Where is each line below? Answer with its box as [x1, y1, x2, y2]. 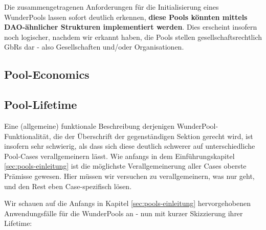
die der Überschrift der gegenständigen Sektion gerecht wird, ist [53, 130, 253, 141]
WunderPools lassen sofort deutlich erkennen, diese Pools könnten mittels [4, 11, 248, 22]
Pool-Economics [4, 66, 90, 82]
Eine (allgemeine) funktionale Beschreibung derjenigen [4, 120, 175, 131]
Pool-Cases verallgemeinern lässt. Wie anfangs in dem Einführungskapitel [4, 150, 235, 161]
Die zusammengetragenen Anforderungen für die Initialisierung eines [4, 2, 219, 12]
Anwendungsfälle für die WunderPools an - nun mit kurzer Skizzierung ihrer [4, 208, 243, 218]
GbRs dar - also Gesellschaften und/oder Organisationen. [4, 41, 184, 52]
